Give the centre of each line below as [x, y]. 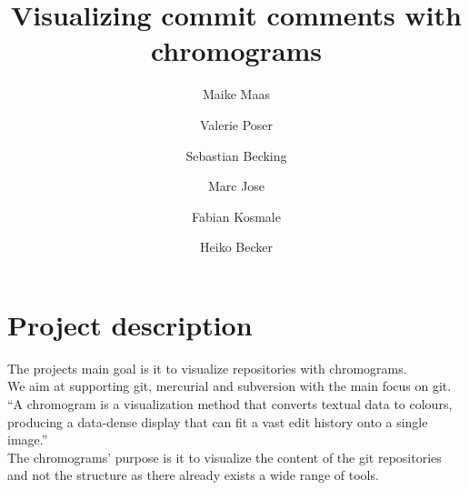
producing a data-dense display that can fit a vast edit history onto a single [218, 421]
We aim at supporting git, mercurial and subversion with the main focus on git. [230, 386]
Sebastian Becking [236, 155]
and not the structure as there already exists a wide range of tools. [193, 475]
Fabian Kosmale [236, 216]
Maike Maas [236, 94]
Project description [130, 324]
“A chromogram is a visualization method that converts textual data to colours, [230, 404]
